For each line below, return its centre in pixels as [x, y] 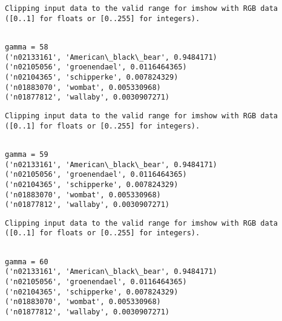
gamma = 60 [27, 262]
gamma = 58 [27, 47]
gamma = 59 [27, 154]
